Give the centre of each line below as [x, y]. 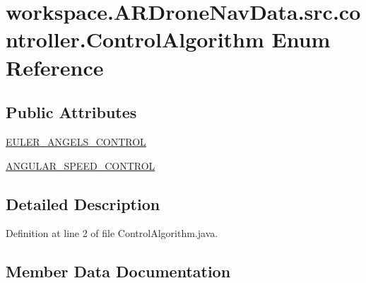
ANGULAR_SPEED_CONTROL [81, 165]
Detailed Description [83, 203]
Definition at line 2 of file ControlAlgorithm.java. [112, 233]
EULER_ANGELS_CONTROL [76, 141]
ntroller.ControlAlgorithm [135, 39]
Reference [55, 67]
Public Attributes [71, 112]
